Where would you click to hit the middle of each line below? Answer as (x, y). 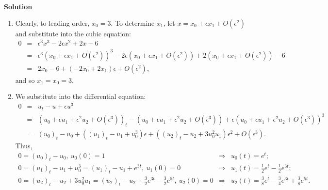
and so (25, 80)
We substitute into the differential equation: (81, 96)
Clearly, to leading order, (52, 23)
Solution (18, 6)
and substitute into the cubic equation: (73, 33)
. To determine (133, 23)
